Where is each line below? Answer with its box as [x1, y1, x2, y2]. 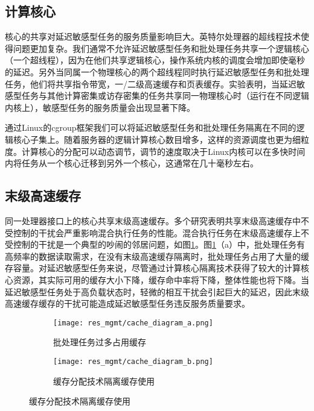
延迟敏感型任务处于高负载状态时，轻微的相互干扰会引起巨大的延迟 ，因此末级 [5, 285, 309, 298]
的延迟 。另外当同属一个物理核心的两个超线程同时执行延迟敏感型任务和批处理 [5, 65, 309, 78]
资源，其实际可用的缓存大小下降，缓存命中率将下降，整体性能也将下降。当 [13, 273, 309, 286]
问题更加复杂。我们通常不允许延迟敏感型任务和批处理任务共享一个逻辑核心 [13, 42, 309, 54]
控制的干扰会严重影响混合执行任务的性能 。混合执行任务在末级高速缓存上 [13, 226, 301, 239]
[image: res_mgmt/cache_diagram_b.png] [53, 357, 213, 366]
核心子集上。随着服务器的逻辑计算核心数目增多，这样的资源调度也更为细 [13, 133, 301, 145]
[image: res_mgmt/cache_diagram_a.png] [53, 318, 213, 327]
